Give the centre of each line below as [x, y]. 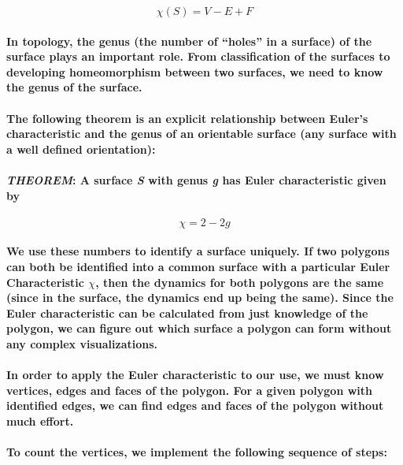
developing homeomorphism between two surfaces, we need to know [195, 71]
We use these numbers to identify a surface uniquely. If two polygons [198, 251]
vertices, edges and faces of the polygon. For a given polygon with [189, 390]
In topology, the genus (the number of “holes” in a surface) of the [189, 41]
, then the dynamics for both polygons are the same [240, 282]
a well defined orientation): [81, 149]
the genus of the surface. [74, 87]
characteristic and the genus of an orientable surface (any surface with [201, 134]
